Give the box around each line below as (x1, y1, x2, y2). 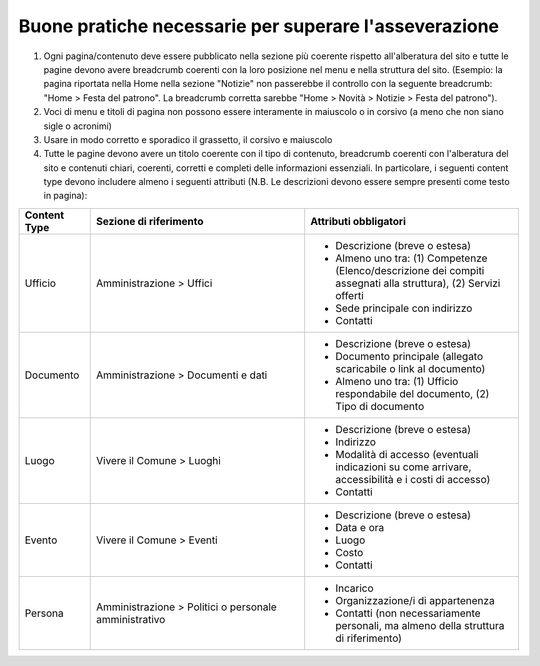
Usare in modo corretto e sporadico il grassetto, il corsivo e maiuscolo (43, 133, 333, 145)
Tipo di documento (335, 399, 425, 413)
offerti (335, 288, 364, 302)
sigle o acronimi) (43, 120, 112, 132)
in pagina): (43, 190, 88, 202)
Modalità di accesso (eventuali (335, 447, 479, 461)
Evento (24, 533, 58, 547)
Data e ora (335, 520, 385, 534)
